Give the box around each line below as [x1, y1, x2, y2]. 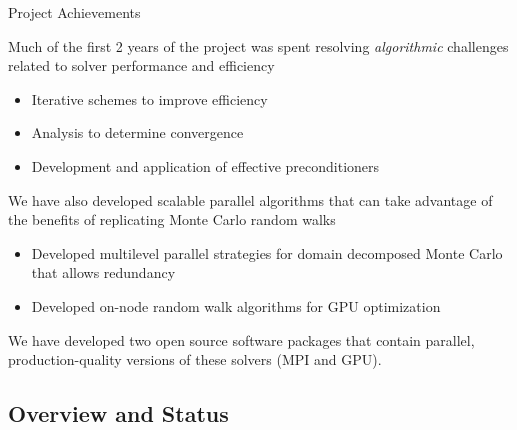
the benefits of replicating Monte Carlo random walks [8, 209, 336, 230]
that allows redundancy [31, 262, 176, 283]
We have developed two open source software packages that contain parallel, [8, 329, 475, 350]
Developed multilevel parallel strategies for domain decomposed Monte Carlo [31, 242, 503, 263]
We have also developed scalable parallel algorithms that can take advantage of [8, 189, 493, 210]
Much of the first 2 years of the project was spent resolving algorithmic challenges [8, 35, 509, 56]
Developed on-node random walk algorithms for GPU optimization [31, 295, 441, 316]
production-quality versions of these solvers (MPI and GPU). [8, 349, 382, 370]
